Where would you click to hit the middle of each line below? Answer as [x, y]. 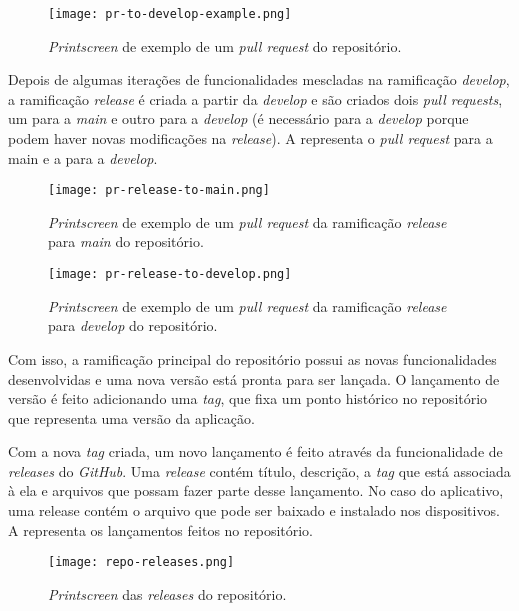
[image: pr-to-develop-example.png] [170, 14]
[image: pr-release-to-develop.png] [170, 274]
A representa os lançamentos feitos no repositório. [161, 529]
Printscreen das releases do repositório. [167, 593]
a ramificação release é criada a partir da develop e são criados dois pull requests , [255, 98]
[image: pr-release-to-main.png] [159, 190]
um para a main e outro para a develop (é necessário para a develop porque [238, 118]
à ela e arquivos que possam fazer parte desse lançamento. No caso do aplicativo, [256, 490]
